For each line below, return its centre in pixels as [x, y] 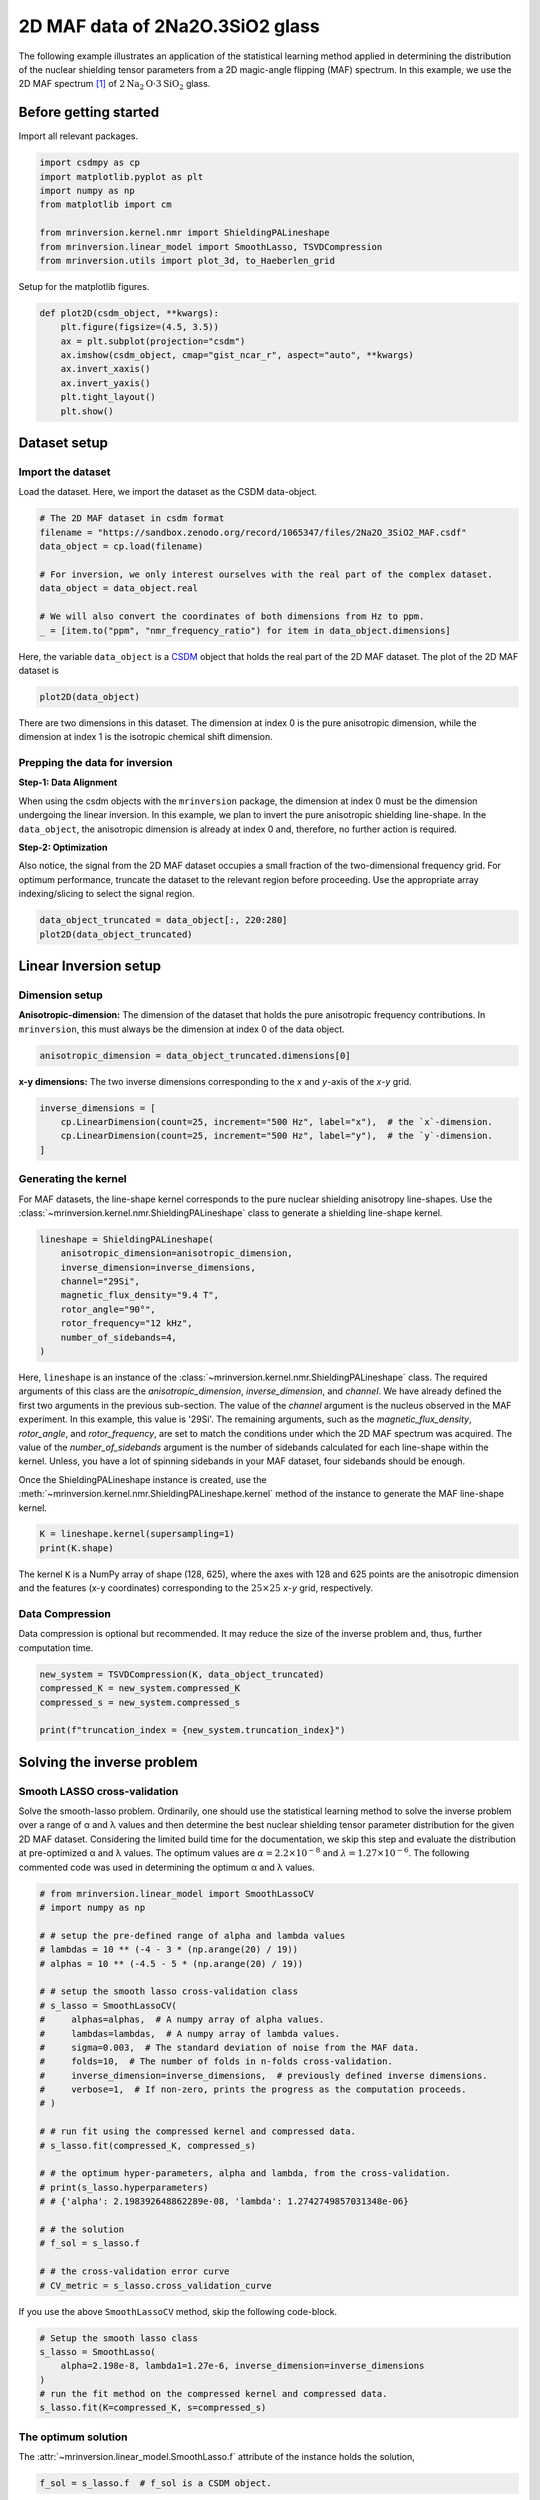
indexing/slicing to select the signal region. [106, 894]
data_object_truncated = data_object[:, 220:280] [163, 920]
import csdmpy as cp [89, 163]
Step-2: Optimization [63, 847]
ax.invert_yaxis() [105, 383]
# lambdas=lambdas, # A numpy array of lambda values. [190, 2033]
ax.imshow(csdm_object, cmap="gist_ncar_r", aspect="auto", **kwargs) [237, 355]
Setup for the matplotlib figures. [84, 286]
